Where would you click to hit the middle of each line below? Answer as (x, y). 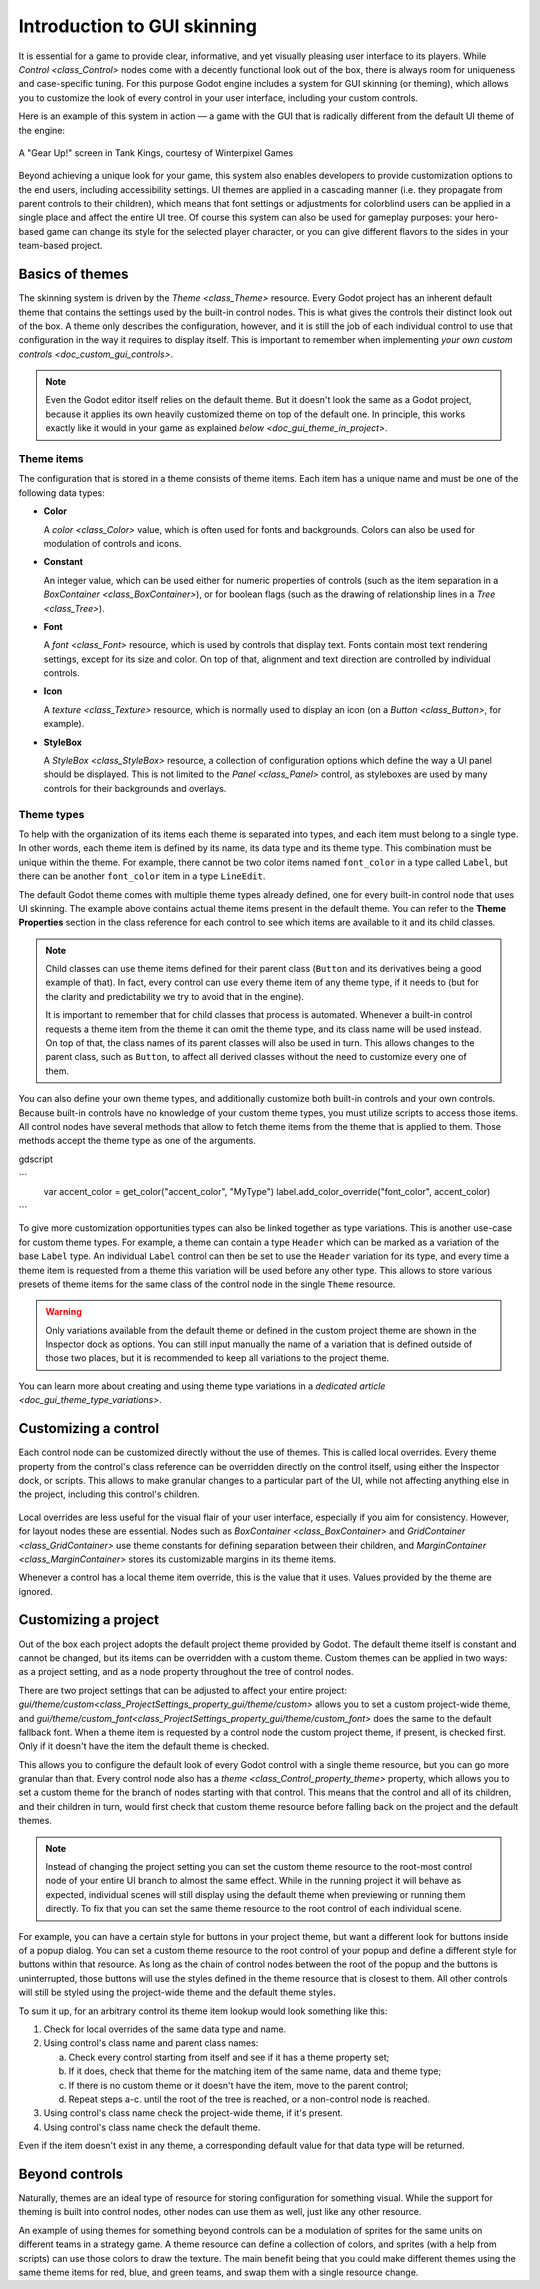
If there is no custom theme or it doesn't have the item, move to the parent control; (238, 2085)
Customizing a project (89, 1620)
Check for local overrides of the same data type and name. (165, 2029)
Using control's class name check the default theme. (152, 2127)
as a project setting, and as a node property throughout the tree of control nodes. (186, 1672)
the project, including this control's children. (109, 1494)
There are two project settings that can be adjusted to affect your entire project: (182, 1690)
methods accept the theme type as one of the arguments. (137, 1141)
